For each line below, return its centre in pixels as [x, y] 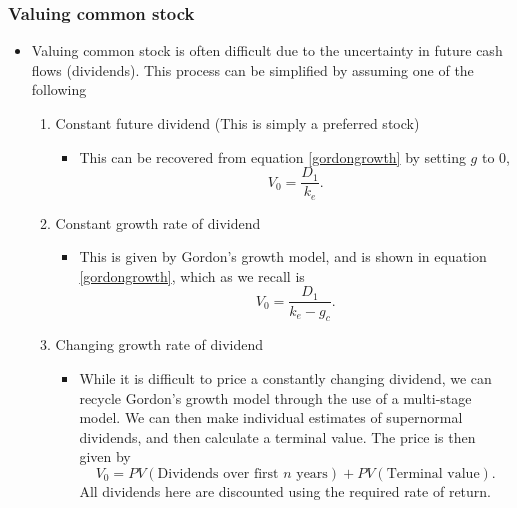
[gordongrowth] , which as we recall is [192, 275]
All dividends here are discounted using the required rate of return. [285, 490]
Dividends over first [218, 473]
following [59, 89]
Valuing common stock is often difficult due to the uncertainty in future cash [267, 50]
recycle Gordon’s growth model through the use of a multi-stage [275, 397]
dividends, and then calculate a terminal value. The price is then [277, 436]
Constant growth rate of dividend [158, 222]
